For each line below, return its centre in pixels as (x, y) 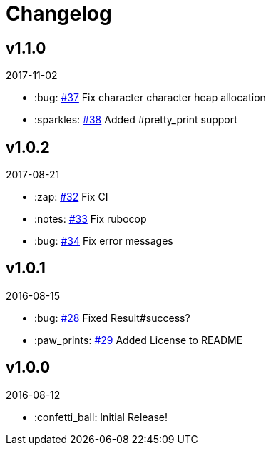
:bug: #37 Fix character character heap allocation (150, 98)
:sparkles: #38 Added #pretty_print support (136, 120)
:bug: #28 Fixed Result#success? (112, 318)
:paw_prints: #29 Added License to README (139, 340)
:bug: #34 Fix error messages (104, 241)
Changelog (59, 14)
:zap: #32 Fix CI (71, 197)
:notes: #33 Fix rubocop (91, 219)
